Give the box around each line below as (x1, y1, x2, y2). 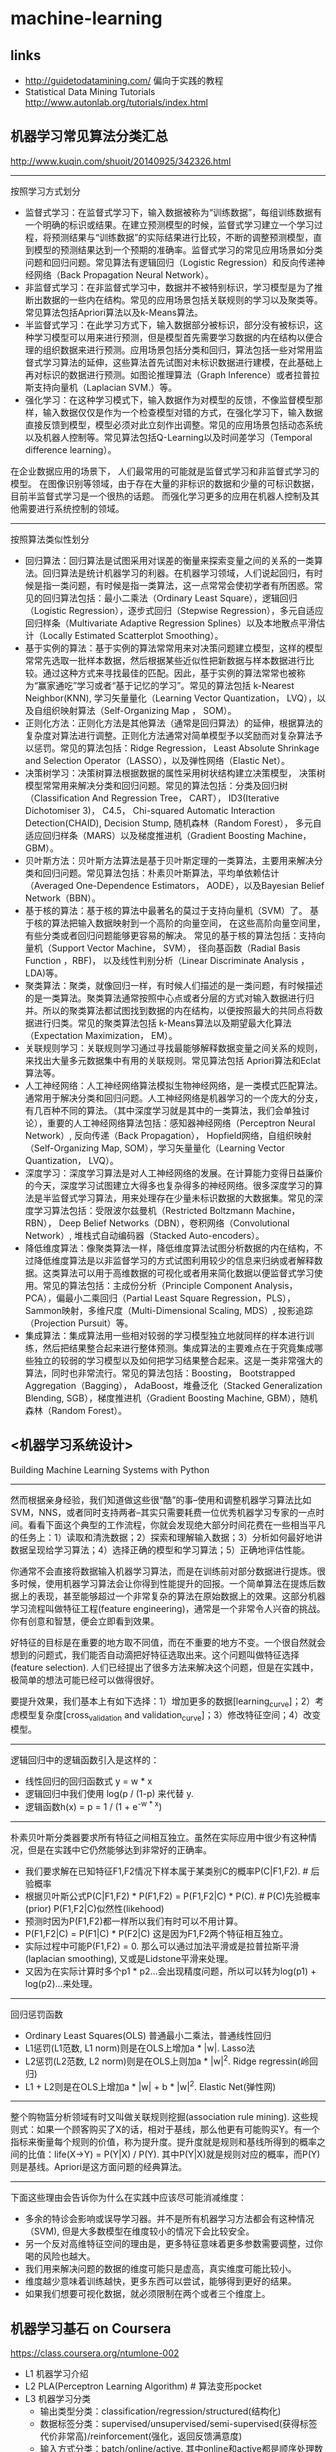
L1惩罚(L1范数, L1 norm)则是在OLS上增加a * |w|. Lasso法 (24, 2042, 256, 2054)
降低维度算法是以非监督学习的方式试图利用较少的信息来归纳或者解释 (33, 1254, 315, 1266)
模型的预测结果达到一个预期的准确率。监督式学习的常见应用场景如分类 (33, 243, 323, 256)
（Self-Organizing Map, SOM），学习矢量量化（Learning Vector (24, 1142, 285, 1154)
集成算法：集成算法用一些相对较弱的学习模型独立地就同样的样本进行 (24, 1329, 306, 1341)
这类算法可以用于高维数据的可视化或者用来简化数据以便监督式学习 (42, 1267, 315, 1279)
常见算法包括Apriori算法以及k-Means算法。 (24, 306, 203, 318)
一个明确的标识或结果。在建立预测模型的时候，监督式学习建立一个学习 (24, 218, 315, 231)
